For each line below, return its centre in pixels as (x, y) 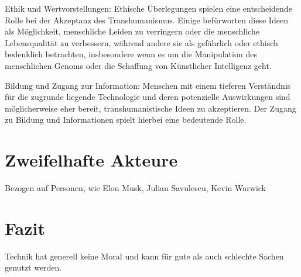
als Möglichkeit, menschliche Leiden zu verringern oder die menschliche (132, 31)
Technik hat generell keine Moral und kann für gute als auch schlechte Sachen (144, 256)
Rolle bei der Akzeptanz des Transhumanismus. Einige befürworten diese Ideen (146, 20)
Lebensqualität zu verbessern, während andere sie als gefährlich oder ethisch (141, 42)
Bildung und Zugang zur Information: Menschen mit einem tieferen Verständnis (148, 85)
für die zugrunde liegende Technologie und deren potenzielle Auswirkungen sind (148, 97)
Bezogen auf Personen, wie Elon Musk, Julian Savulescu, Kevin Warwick (135, 188)
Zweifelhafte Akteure (91, 160)
